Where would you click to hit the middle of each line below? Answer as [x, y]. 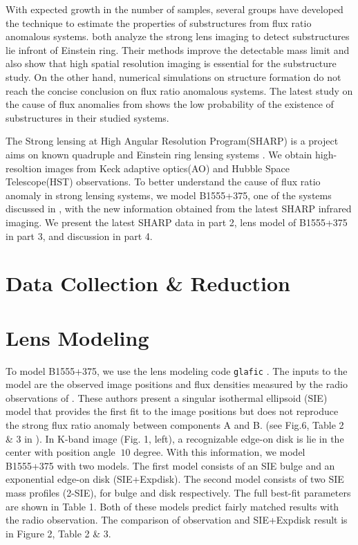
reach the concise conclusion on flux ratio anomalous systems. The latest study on [179, 90]
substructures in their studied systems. [87, 117]
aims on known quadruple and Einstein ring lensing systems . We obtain [159, 154]
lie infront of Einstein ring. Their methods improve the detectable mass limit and [178, 49]
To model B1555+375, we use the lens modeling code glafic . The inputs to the [177, 370]
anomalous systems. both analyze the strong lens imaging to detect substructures [178, 36]
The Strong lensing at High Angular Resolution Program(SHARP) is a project [172, 141]
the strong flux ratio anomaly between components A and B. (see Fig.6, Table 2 [175, 425]
